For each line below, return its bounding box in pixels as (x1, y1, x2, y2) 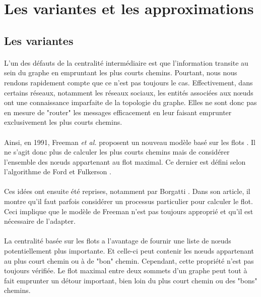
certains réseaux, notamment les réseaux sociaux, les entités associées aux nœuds (4, 87, 253, 97)
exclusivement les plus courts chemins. (4, 117, 122, 127)
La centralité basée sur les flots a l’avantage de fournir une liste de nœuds (4, 235, 231, 246)
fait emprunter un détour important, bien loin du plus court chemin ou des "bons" (4, 275, 257, 285)
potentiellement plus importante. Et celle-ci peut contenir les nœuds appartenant (4, 245, 254, 256)
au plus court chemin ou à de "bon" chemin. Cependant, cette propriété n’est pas (4, 255, 254, 266)
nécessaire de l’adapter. (4, 216, 76, 226)
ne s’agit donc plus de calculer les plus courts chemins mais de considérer (4, 146, 230, 157)
